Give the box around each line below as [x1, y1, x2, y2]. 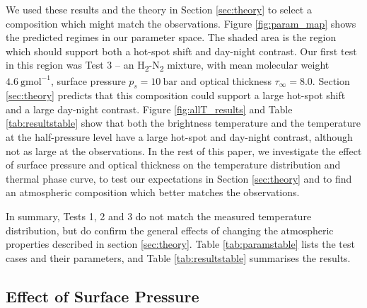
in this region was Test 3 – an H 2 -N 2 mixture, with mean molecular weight [6, 57, 330, 74]
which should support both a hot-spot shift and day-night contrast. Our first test [6, 43, 357, 58]
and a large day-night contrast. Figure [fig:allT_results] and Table [6, 101, 293, 116]
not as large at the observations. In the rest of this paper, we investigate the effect [6, 143, 362, 158]
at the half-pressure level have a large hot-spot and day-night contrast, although [6, 130, 353, 144]
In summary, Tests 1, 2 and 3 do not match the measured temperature [6, 209, 312, 224]
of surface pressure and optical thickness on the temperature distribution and [6, 157, 341, 172]
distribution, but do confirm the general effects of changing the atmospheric [6, 222, 334, 237]
